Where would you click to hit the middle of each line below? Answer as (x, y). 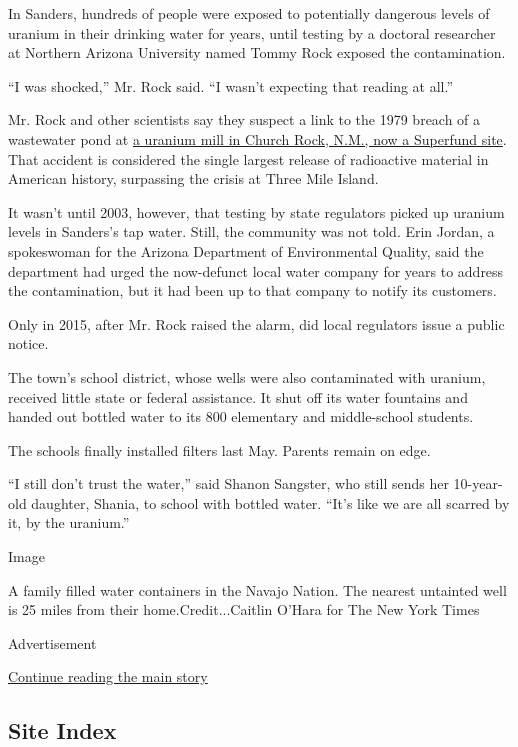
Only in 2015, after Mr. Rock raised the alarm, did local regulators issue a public (256, 323)
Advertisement (52, 642)
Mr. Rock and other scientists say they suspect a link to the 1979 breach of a (244, 119)
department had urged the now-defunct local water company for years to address (256, 270)
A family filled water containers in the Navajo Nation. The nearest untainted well (257, 589)
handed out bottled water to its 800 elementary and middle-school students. (241, 416)
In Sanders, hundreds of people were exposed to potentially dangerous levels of (249, 13)
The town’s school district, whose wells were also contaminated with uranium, (247, 376)
